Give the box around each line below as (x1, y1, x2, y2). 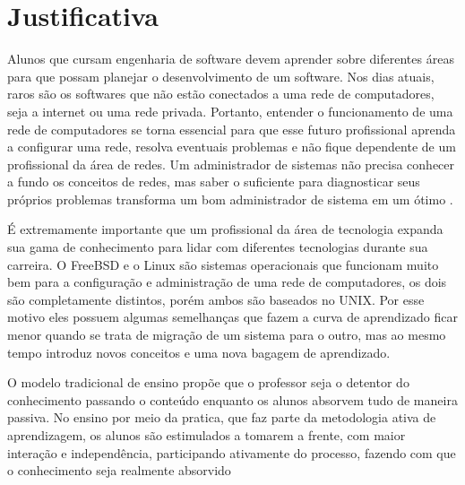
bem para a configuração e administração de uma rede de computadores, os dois (7, 273, 447, 291)
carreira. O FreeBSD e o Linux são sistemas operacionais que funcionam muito (7, 255, 439, 273)
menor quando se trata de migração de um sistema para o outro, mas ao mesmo (7, 325, 446, 344)
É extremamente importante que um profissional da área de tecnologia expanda (7, 220, 443, 238)
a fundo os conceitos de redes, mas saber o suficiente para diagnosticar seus (7, 172, 420, 191)
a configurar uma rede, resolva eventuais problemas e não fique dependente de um (7, 137, 456, 156)
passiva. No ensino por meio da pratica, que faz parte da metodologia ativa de (7, 408, 436, 427)
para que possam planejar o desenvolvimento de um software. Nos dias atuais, (7, 66, 435, 85)
